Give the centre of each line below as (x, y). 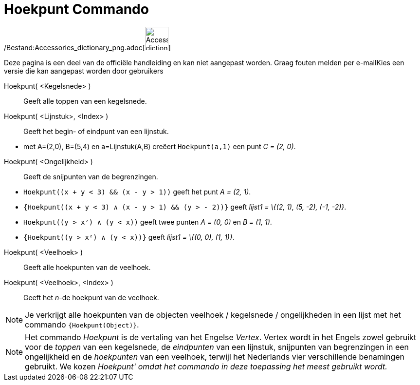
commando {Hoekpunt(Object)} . (82, 324)
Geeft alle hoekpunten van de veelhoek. (87, 267)
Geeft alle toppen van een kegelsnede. (85, 101)
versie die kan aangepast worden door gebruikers (84, 71)
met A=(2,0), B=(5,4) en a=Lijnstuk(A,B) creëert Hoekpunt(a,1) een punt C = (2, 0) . (160, 146)
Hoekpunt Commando (76, 9)
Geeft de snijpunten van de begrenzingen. (91, 176)
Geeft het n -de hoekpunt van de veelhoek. (91, 297)
